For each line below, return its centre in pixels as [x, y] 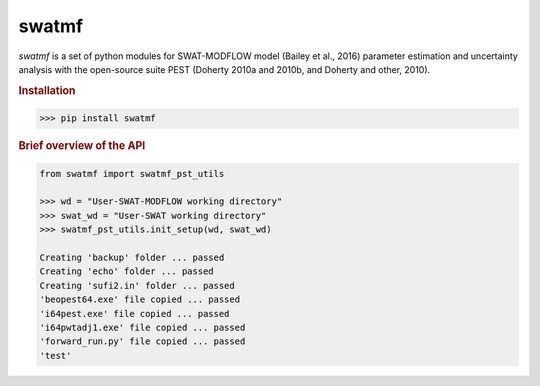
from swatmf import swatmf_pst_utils [132, 173]
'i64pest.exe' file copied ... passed [134, 313]
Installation [47, 90]
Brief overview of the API [82, 146]
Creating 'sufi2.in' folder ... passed [137, 285]
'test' [55, 355]
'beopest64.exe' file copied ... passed [139, 299]
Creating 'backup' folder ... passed [132, 257]
